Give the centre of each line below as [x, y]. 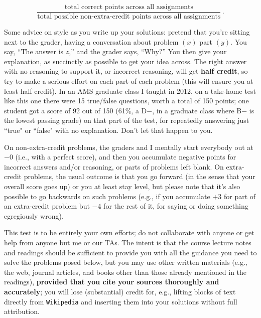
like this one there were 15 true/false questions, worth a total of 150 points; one [126, 101]
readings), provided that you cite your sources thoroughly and [112, 282]
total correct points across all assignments [129, 7]
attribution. [22, 311]
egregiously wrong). [34, 215]
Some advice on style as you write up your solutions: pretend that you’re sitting [127, 32]
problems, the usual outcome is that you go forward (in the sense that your [140, 176]
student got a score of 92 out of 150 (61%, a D [76, 110]
